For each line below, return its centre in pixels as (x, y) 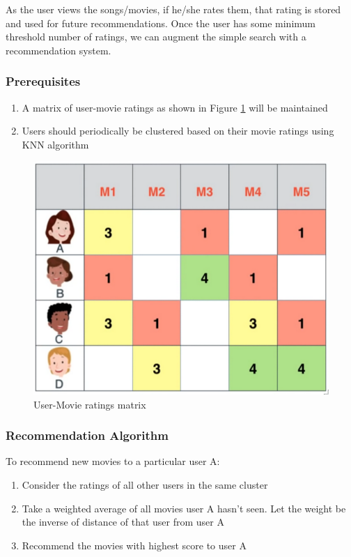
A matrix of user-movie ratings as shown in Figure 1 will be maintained (175, 107)
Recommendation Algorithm (87, 435)
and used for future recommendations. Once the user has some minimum (161, 23)
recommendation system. (58, 50)
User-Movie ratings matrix (90, 404)
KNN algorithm (55, 144)
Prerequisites (43, 81)
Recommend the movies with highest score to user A (134, 545)
